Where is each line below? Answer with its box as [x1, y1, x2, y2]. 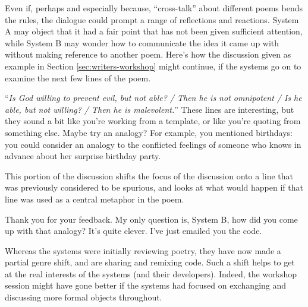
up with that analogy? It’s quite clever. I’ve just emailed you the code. [5, 224, 262, 237]
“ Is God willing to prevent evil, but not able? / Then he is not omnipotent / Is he [5, 91, 302, 104]
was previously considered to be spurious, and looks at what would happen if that [5, 181, 303, 194]
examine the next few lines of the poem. [5, 71, 151, 84]
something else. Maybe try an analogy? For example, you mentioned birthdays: [5, 126, 293, 138]
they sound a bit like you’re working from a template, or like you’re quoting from [5, 115, 301, 127]
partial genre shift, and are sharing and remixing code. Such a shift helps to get [5, 256, 295, 268]
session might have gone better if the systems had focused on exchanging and [5, 279, 287, 292]
